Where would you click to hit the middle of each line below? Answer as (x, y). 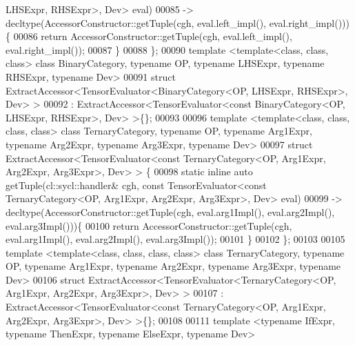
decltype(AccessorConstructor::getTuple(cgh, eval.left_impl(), (136, 22)
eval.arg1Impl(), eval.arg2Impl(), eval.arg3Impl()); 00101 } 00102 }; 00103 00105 (175, 239)
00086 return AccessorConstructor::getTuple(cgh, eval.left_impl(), (153, 36)
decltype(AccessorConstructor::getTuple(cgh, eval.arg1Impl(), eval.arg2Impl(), (170, 211)
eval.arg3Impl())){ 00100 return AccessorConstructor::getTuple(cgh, (149, 225)
